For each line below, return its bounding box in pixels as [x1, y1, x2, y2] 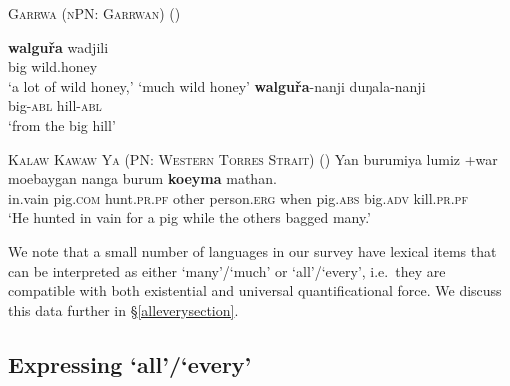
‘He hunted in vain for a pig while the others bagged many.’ [8, 207, 372, 228]
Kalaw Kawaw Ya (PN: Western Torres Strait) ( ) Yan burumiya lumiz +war [8, 148, 498, 169]
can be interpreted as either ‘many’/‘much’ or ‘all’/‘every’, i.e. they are [8, 260, 446, 281]
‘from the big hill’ [8, 114, 116, 135]
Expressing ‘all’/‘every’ [8, 348, 252, 379]
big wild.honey [8, 56, 98, 77]
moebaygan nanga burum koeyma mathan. [8, 168, 277, 189]
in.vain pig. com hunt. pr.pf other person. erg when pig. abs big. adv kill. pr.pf [8, 187, 468, 208]
